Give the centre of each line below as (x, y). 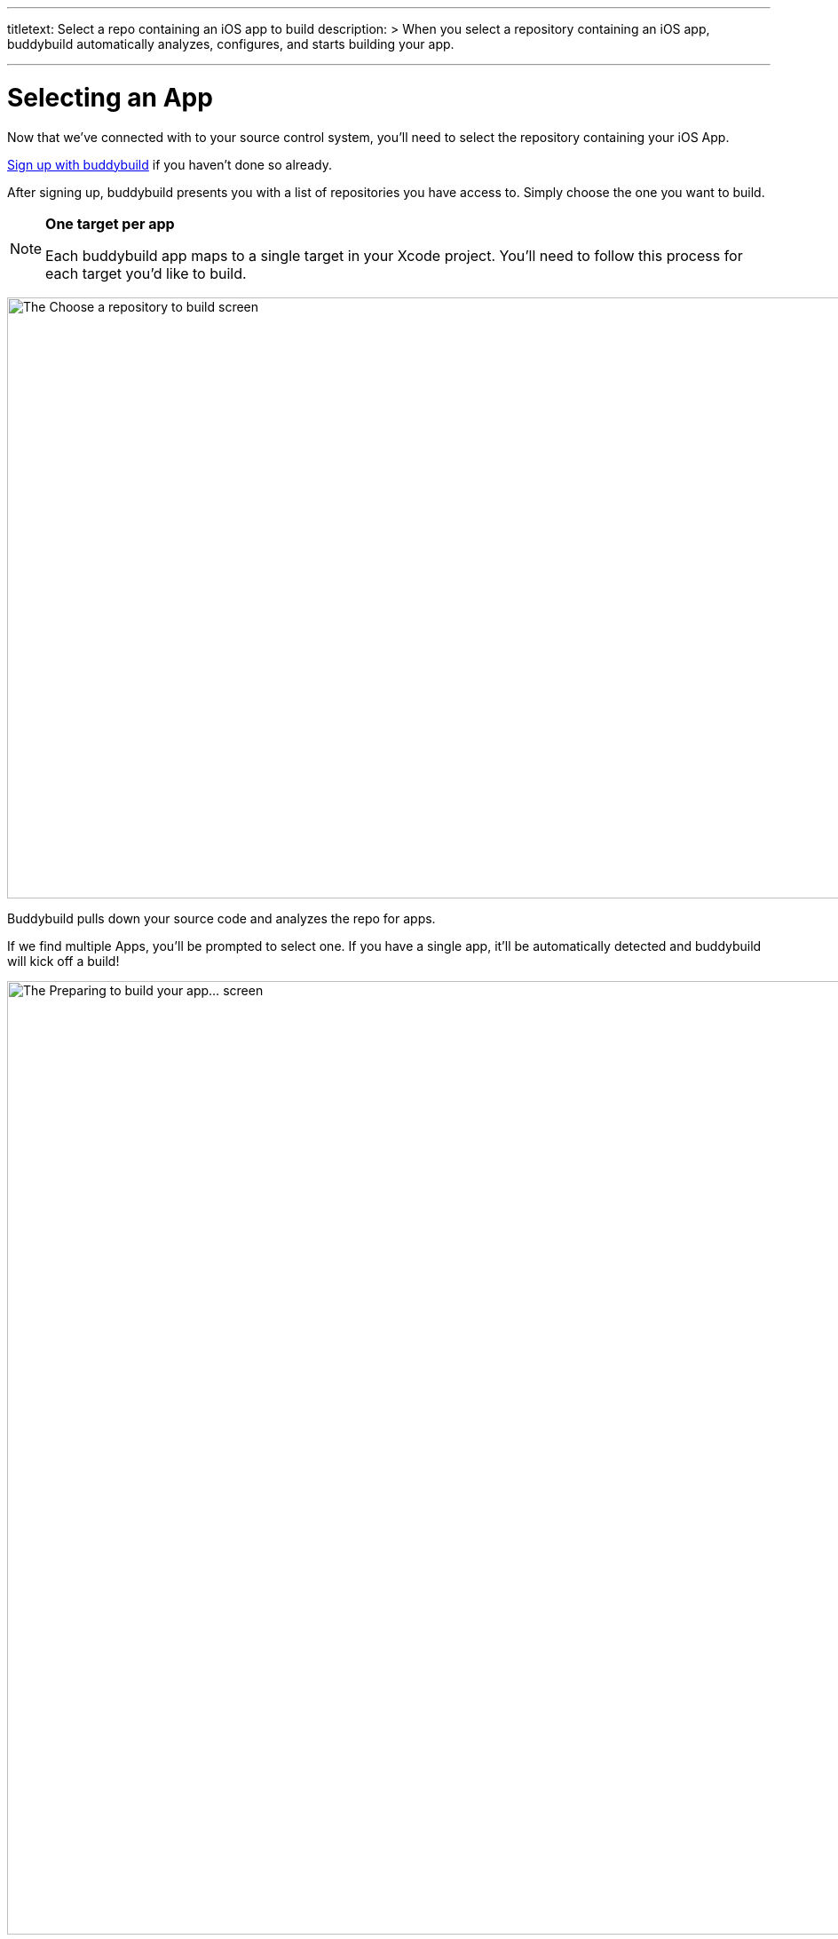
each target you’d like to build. (146, 273)
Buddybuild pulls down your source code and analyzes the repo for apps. (221, 918)
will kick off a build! (63, 961)
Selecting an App (110, 97)
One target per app (110, 223)
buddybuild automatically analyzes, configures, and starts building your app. (231, 44)
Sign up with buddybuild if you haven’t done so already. (170, 164)
